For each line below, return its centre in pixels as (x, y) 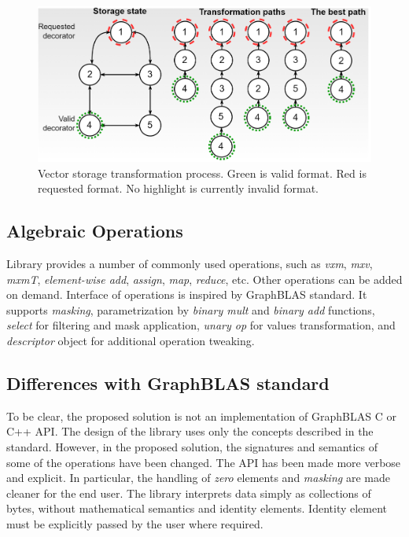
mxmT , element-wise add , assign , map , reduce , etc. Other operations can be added (204, 279)
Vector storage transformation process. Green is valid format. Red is (202, 173)
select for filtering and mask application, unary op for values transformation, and (201, 325)
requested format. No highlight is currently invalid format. (178, 188)
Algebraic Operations (95, 231)
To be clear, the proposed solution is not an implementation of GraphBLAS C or (201, 416)
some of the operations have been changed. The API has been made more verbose (204, 462)
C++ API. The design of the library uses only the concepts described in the (190, 431)
